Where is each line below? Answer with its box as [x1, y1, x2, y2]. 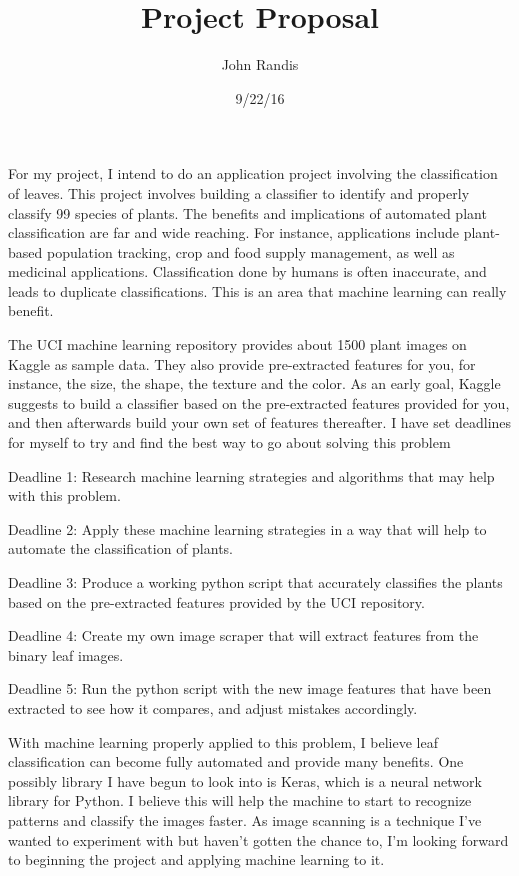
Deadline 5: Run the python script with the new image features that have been [8, 678, 492, 699]
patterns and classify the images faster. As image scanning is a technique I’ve [8, 809, 482, 830]
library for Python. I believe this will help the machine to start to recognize [8, 790, 472, 811]
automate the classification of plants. [8, 538, 234, 559]
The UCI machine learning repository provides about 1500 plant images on [8, 334, 467, 355]
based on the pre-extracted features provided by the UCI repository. [8, 591, 425, 612]
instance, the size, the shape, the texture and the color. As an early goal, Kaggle [8, 373, 501, 394]
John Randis [221, 54, 299, 75]
